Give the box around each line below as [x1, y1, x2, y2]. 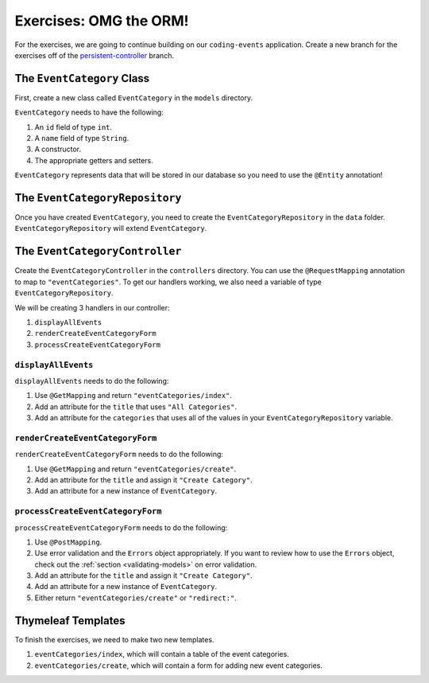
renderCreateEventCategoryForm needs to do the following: [14, 450, 224, 459]
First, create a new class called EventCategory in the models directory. [14, 92, 253, 103]
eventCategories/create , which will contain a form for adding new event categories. [34, 661, 323, 670]
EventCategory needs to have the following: [14, 107, 164, 117]
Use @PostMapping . [34, 537, 102, 547]
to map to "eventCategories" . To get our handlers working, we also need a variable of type [14, 277, 322, 287]
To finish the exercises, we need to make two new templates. [14, 634, 214, 644]
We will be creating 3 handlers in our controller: [14, 302, 170, 312]
